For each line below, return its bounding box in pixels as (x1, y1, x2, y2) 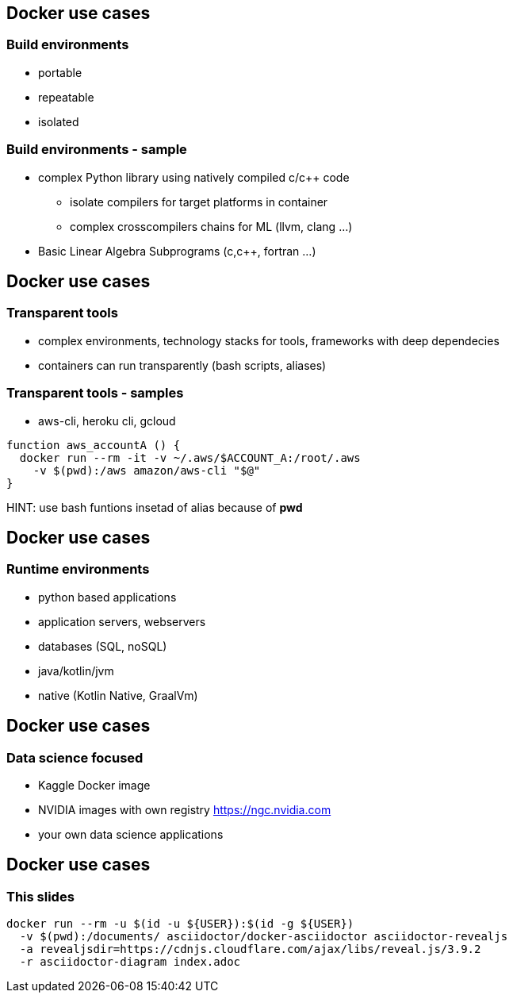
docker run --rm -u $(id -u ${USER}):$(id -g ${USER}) (6, 917, 354, 931)
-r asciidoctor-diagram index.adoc (19, 955, 241, 969)
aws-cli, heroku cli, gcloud (38, 413, 176, 428)
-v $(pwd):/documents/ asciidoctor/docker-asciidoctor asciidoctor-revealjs (19, 930, 508, 943)
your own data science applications (38, 827, 224, 841)
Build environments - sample (6, 141, 187, 158)
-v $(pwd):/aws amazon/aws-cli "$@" (33, 463, 261, 477)
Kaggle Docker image (38, 778, 151, 792)
